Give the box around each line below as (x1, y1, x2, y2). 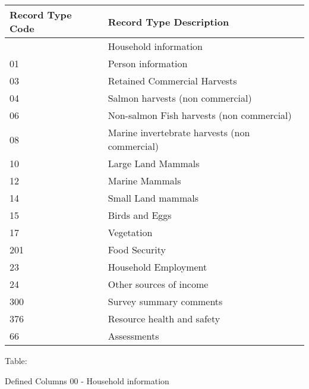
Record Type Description (108, 14, 229, 29)
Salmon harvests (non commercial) (108, 91, 252, 105)
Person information (108, 57, 188, 70)
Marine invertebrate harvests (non (108, 126, 250, 139)
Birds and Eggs (108, 208, 172, 222)
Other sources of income (108, 277, 209, 291)
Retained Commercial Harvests (108, 74, 237, 87)
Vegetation (108, 225, 153, 239)
